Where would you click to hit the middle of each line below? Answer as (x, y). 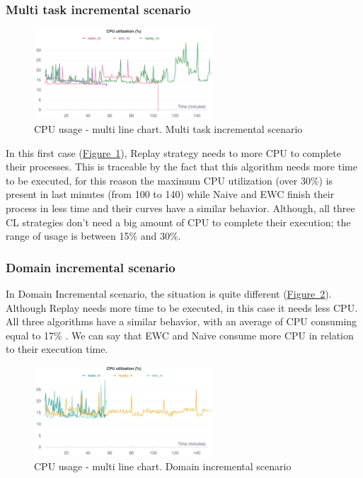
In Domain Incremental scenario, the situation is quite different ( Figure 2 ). (169, 293)
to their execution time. (57, 349)
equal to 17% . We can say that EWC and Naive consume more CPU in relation (180, 335)
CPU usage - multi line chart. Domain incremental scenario (163, 466)
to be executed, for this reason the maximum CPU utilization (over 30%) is (169, 180)
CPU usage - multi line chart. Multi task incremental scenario (168, 129)
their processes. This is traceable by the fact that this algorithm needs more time (181, 167)
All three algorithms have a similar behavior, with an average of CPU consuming (181, 321)
